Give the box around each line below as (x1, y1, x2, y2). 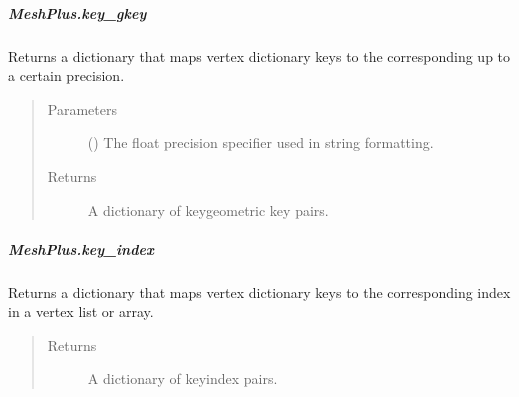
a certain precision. (8, 65, 125, 86)
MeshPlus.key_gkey (8, 2, 147, 23)
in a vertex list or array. (8, 301, 154, 322)
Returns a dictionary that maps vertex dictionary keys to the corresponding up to (8, 45, 511, 66)
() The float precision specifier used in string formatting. (87, 132, 434, 153)
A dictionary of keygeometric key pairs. (87, 199, 329, 220)
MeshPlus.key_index (8, 238, 154, 259)
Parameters (47, 98, 117, 119)
